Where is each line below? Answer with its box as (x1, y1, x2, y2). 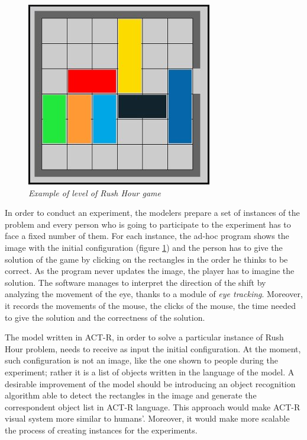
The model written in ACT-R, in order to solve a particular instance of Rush (5, 331, 284, 343)
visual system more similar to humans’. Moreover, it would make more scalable (5, 412, 290, 425)
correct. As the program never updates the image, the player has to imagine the (5, 264, 295, 277)
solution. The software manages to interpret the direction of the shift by (5, 276, 266, 288)
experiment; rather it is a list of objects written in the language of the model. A (5, 365, 295, 378)
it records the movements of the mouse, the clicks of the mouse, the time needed (5, 299, 296, 311)
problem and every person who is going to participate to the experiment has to (5, 218, 291, 230)
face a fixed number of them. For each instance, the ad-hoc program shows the (5, 229, 289, 242)
